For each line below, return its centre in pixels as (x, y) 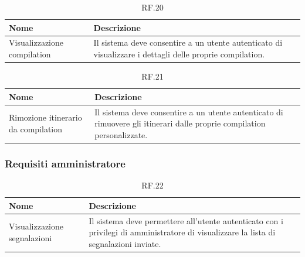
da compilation (36, 128)
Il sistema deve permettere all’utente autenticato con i (186, 220)
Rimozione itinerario (45, 117)
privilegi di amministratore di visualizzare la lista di (182, 232)
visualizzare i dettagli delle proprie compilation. (179, 54)
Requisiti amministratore (65, 163)
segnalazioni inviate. (125, 243)
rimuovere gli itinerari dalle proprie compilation (180, 123)
